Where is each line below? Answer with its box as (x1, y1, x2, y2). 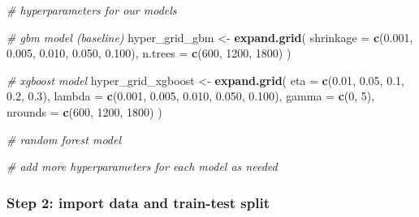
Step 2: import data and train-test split (6, 192, 270, 212)
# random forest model (6, 130, 121, 147)
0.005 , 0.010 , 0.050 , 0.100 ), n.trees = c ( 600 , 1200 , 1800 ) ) (6, 45, 292, 62)
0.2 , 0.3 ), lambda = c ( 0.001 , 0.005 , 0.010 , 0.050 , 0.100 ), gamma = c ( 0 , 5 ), (6, 87, 375, 104)
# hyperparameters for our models (6, 2, 177, 18)
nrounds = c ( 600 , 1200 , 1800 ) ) (6, 103, 162, 120)
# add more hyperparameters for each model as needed (6, 158, 278, 175)
